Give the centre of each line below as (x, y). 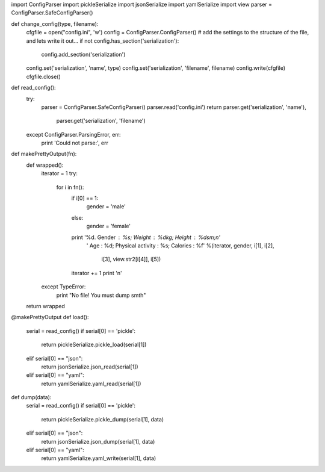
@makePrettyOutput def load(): (50, 317)
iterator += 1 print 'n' (97, 273)
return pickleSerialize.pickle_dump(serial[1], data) (103, 419)
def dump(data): (31, 397)
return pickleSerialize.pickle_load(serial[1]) (94, 345)
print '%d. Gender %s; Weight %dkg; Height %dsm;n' (146, 237)
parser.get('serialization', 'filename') (101, 121)
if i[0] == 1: (85, 198)
